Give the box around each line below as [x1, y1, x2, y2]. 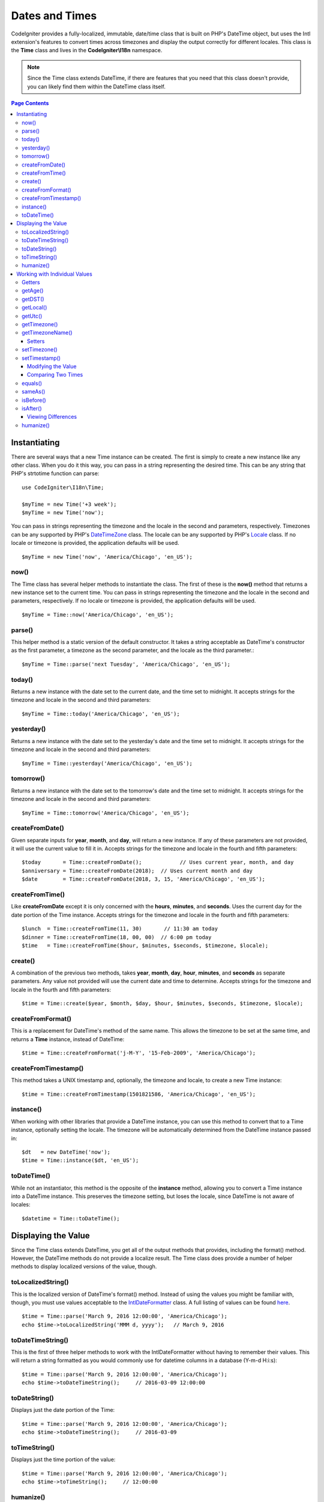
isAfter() [22, 404, 42, 412]
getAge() [22, 287, 44, 294]
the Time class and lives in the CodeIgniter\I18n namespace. [11, 47, 163, 54]
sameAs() [22, 388, 46, 395]
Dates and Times [11, 9, 97, 22]
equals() [22, 379, 42, 387]
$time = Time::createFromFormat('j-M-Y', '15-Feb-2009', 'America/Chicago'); [22, 1050, 256, 1057]
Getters [22, 279, 40, 286]
